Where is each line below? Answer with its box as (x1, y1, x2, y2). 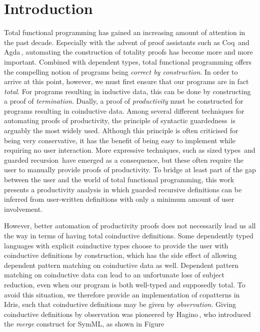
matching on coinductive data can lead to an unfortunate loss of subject (4, 269, 224, 280)
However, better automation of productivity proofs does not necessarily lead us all (4, 220, 256, 231)
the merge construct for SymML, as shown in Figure (4, 318, 164, 329)
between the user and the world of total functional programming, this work (4, 174, 234, 185)
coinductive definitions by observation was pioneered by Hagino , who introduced (4, 308, 251, 319)
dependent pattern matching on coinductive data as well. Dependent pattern (4, 259, 238, 270)
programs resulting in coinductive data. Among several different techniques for (4, 105, 244, 116)
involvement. (4, 203, 42, 214)
